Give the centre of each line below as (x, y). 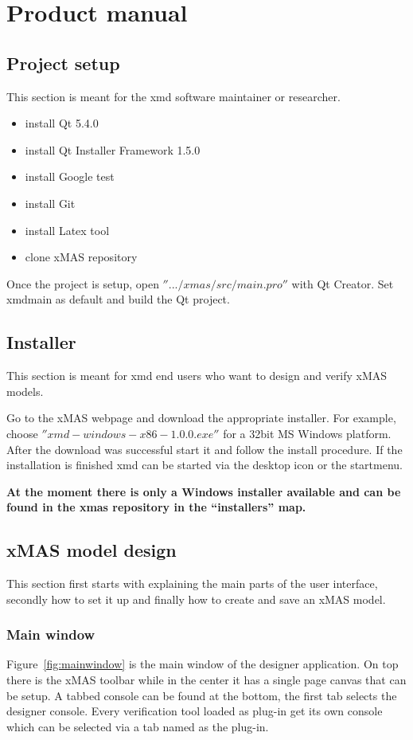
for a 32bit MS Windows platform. (307, 433)
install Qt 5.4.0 (62, 123)
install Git (50, 203)
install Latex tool (67, 230)
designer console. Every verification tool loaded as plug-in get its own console (195, 711)
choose (22, 433)
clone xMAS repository (81, 257)
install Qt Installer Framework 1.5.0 (113, 149)
